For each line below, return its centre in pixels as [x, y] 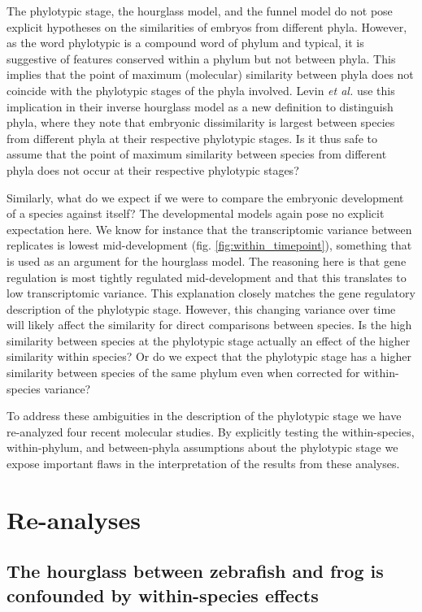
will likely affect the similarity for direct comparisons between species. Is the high [209, 325]
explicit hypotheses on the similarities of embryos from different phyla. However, [207, 26]
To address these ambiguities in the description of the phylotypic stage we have [204, 416]
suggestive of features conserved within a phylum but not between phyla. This [201, 58]
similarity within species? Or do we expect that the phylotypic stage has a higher [209, 356]
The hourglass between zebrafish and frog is [195, 571]
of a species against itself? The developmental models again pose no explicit [196, 213]
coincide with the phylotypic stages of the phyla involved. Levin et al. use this [201, 90]
